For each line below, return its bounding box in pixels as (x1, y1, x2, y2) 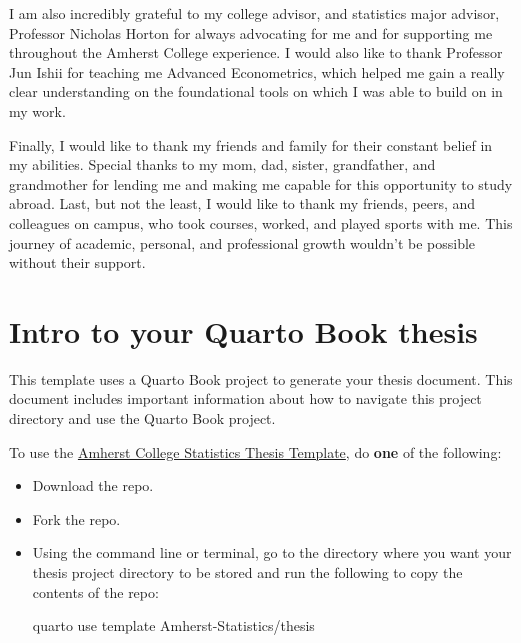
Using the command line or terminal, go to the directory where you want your (32, 542, 512, 563)
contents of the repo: (32, 581, 159, 602)
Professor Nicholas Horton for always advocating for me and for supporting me (9, 22, 493, 43)
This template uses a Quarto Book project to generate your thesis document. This (9, 368, 513, 389)
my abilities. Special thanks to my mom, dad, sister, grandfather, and (9, 154, 436, 175)
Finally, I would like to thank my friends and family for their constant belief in (9, 134, 493, 155)
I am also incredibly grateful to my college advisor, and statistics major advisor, (9, 3, 500, 23)
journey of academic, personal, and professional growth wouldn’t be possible (9, 232, 476, 253)
